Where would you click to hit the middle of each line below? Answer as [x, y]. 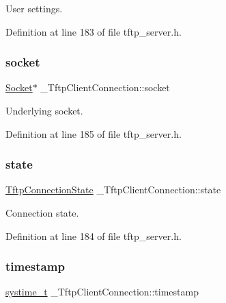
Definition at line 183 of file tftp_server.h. [94, 31]
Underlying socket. [44, 110]
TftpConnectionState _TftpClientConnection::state [113, 190]
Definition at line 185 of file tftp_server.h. [94, 133]
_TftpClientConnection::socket [105, 87]
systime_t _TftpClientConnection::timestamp [102, 292]
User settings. [34, 8]
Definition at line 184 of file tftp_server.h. [94, 235]
